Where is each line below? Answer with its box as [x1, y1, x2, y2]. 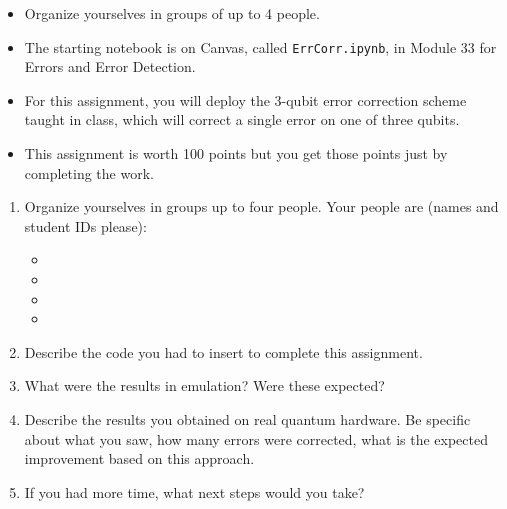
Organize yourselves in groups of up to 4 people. [24, 3, 320, 23]
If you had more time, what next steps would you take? [24, 481, 365, 502]
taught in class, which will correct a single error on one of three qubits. [24, 109, 460, 130]
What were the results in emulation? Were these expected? [24, 375, 385, 396]
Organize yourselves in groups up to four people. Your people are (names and [24, 196, 499, 217]
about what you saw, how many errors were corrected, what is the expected [24, 428, 488, 449]
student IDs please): [24, 215, 147, 236]
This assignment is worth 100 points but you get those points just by [24, 143, 448, 164]
